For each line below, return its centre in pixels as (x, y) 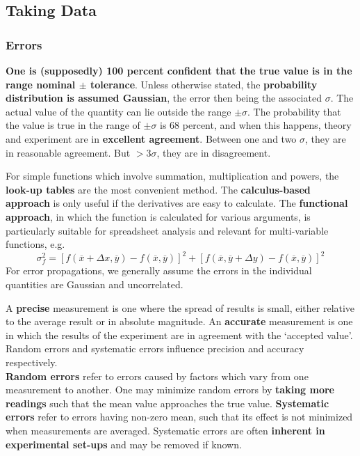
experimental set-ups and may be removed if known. (124, 444)
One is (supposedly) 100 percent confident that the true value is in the (179, 70)
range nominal (41, 84)
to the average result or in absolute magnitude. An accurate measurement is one (179, 321)
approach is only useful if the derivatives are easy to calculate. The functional (177, 203)
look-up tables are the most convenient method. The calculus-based (158, 189)
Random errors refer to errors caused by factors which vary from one (157, 376)
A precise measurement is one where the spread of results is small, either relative (180, 307)
